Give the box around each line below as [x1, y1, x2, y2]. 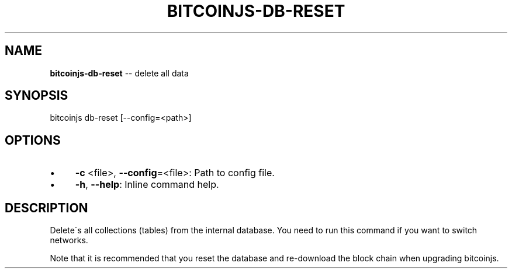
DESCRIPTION [5, 200, 88, 215]
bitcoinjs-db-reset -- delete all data [50, 68, 189, 78]
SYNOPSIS [5, 88, 68, 103]
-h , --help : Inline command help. [75, 178, 219, 191]
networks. [50, 235, 88, 246]
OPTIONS [5, 132, 61, 148]
